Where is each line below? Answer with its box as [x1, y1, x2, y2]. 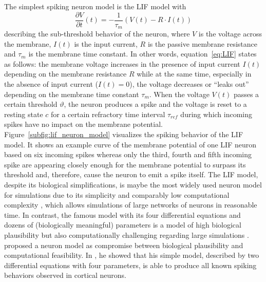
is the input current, [74, 38, 138, 49]
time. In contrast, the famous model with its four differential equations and [4, 209, 241, 220]
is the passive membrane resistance [147, 38, 258, 49]
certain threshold [4, 99, 58, 109]
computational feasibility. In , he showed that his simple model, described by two [4, 250, 259, 260]
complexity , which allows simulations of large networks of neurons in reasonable [4, 199, 257, 210]
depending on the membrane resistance [4, 68, 127, 79]
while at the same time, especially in [137, 68, 252, 79]
